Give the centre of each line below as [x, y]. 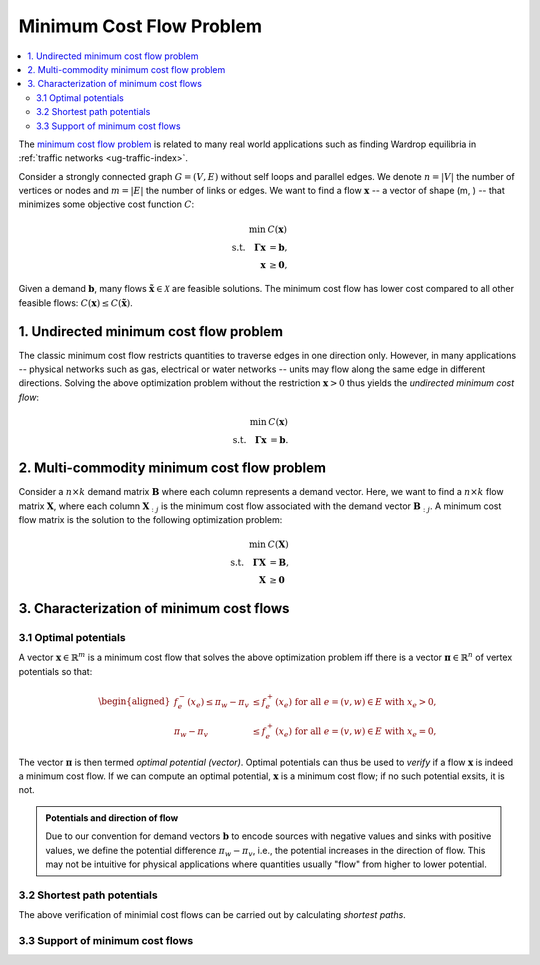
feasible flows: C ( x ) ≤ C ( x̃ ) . [76, 302]
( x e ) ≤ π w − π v [218, 703]
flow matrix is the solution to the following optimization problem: [150, 520]
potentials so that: [55, 671]
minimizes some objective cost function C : [106, 204]
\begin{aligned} [134, 701]
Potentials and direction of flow [112, 817]
